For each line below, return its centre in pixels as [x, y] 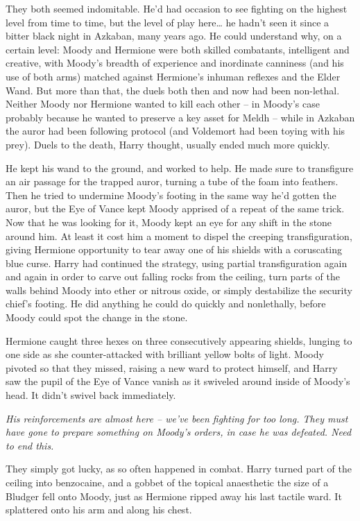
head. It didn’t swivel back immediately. [91, 395]
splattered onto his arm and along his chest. [99, 510]
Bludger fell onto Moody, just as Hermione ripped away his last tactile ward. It [174, 496]
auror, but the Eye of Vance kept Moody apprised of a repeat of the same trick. [175, 208]
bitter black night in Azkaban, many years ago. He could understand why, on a [174, 36]
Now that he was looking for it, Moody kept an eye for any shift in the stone [169, 222]
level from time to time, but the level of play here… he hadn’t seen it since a [168, 22]
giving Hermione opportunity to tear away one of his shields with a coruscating [174, 249]
